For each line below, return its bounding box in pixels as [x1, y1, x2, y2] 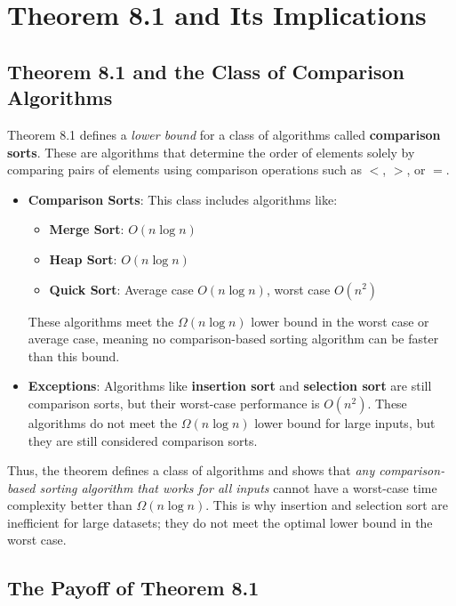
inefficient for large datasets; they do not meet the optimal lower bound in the [7, 513, 433, 531]
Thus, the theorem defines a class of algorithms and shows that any [7, 461, 375, 480]
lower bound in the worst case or [251, 311, 429, 330]
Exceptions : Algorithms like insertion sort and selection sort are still [28, 376, 432, 395]
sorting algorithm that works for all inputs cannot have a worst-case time [39, 478, 437, 497]
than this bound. [28, 346, 120, 365]
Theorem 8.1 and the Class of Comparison [7, 57, 404, 85]
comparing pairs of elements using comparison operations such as [7, 160, 362, 179]
